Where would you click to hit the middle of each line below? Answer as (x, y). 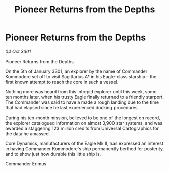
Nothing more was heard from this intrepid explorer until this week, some (81, 91)
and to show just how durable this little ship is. (53, 154)
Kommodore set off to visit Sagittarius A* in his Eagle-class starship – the (81, 76)
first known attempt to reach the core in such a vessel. (62, 82)
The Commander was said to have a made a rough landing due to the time (82, 102)
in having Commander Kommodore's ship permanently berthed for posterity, (84, 149)
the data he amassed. (28, 133)
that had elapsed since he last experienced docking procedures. (72, 107)
